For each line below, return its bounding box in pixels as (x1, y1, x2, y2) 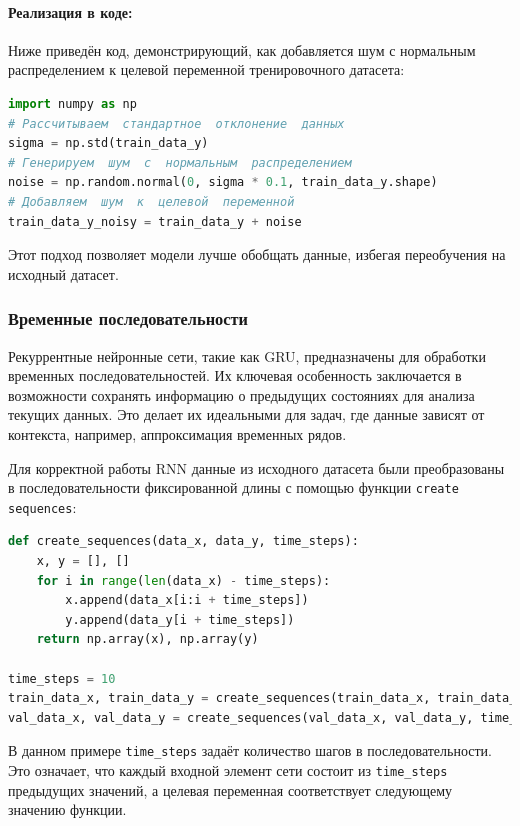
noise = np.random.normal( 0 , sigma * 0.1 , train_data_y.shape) (8, 175, 438, 190)
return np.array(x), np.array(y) (36, 632, 259, 647)
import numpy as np (8, 96, 137, 111)
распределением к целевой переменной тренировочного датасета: (8, 59, 405, 80)
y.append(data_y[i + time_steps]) (65, 612, 295, 627)
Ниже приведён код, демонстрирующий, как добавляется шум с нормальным (8, 39, 476, 60)
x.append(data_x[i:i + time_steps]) (65, 593, 309, 608)
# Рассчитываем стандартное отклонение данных (8, 116, 345, 131)
